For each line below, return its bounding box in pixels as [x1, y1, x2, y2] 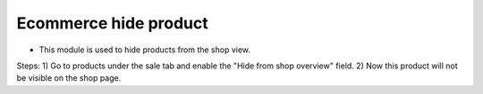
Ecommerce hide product [16, 13, 209, 33]
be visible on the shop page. [16, 73, 122, 83]
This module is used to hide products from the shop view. [38, 44, 250, 55]
